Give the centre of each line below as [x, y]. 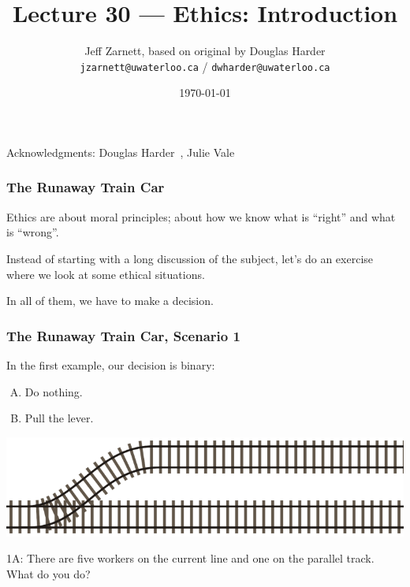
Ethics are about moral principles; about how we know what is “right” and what [201, 216]
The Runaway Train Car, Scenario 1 [123, 335]
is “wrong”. [33, 232]
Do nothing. [54, 391]
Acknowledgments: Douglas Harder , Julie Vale [121, 152]
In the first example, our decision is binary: [111, 364]
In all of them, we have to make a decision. [110, 301]
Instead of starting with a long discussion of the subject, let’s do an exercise [190, 258]
